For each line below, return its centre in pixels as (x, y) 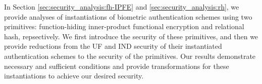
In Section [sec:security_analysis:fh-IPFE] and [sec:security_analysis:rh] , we (122, 7)
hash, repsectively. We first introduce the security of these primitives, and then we (131, 36)
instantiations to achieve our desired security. (74, 76)
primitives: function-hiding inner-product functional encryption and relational (124, 26)
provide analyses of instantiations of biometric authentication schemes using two (128, 16)
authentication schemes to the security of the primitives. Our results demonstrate (130, 56)
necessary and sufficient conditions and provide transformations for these (117, 66)
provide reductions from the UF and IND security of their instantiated (113, 46)
